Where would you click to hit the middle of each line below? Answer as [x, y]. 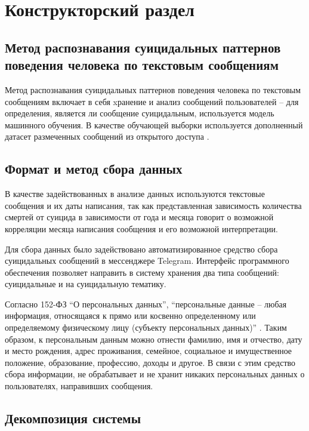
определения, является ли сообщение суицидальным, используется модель [140, 113]
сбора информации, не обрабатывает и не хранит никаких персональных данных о [155, 374]
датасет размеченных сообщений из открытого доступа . [107, 136]
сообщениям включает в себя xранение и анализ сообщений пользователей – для [152, 101]
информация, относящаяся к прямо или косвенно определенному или [130, 315]
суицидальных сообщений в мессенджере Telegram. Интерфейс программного [147, 261]
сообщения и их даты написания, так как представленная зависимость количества [153, 205]
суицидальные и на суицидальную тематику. [86, 284]
